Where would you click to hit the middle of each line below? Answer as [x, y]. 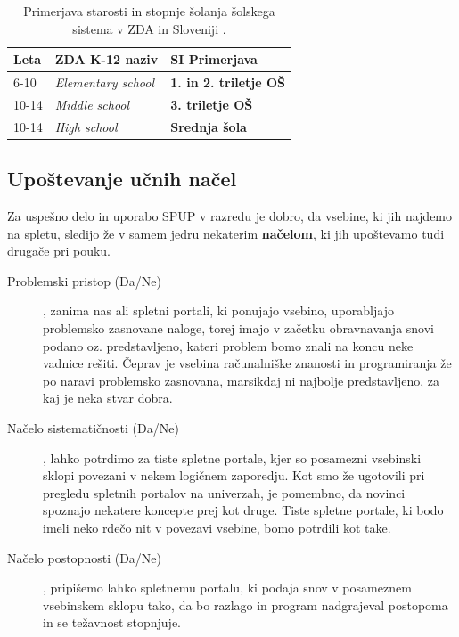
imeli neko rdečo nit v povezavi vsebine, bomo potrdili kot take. [217, 527]
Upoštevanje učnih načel [122, 179]
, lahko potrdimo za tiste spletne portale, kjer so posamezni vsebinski [232, 457]
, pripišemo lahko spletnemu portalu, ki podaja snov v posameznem [227, 588]
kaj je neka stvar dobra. [108, 398]
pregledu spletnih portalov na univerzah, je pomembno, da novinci [224, 492]
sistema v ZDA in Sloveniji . [149, 28]
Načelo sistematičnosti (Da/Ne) [93, 427]
